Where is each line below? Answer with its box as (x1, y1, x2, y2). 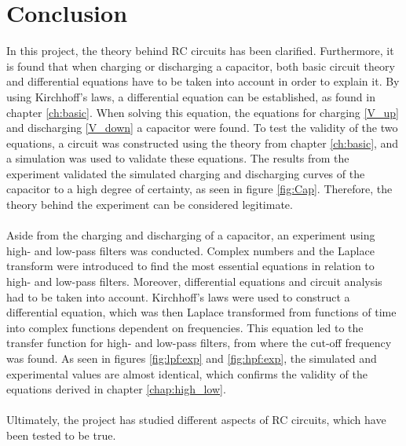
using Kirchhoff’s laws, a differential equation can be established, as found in (6, 88, 375, 104)
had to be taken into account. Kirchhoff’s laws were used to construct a (6, 288, 350, 305)
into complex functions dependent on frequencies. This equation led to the (6, 319, 364, 335)
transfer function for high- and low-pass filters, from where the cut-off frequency (6, 334, 392, 351)
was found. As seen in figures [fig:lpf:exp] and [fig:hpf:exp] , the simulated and (6, 350, 377, 366)
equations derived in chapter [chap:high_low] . (6, 381, 226, 397)
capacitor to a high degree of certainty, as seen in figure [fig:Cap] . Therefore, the (6, 181, 393, 197)
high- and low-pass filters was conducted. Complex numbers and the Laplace (6, 242, 375, 258)
